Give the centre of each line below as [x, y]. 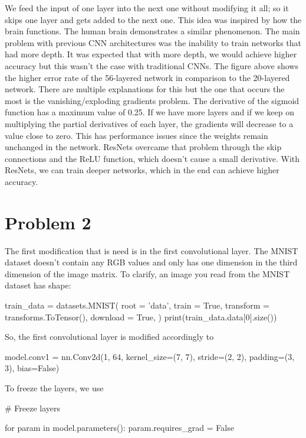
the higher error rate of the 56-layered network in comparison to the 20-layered [147, 77]
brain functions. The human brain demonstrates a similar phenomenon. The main [152, 31]
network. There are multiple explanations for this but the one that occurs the [145, 89]
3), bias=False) [32, 368]
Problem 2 [48, 222]
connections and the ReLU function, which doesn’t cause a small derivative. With [152, 158]
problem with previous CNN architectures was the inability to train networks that [153, 42]
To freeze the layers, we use [54, 387]
